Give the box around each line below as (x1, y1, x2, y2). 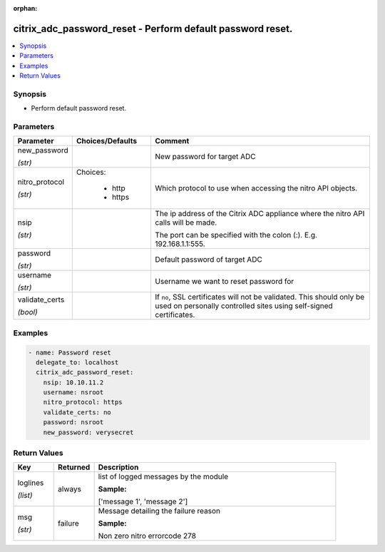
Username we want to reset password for (155, 277, 294, 287)
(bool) (17, 307, 38, 317)
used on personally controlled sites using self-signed (155, 301, 333, 311)
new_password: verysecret (43, 428, 134, 436)
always (58, 484, 82, 494)
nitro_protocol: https (43, 398, 123, 407)
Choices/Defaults (76, 136, 138, 146)
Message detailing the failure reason (98, 506, 221, 516)
